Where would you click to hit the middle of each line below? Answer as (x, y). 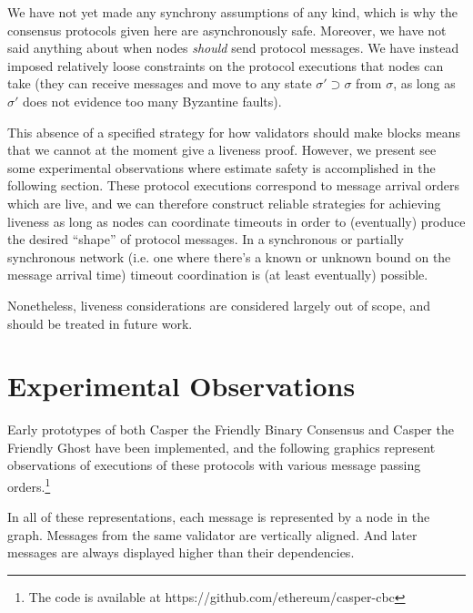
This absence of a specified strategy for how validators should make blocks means (234, 132)
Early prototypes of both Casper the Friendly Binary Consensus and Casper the (231, 429)
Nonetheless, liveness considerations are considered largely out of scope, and (219, 305)
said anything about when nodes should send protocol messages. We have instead (233, 48)
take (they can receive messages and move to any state (160, 83)
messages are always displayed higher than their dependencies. (181, 552)
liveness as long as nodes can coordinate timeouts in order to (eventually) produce (236, 221)
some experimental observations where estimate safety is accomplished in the (221, 167)
